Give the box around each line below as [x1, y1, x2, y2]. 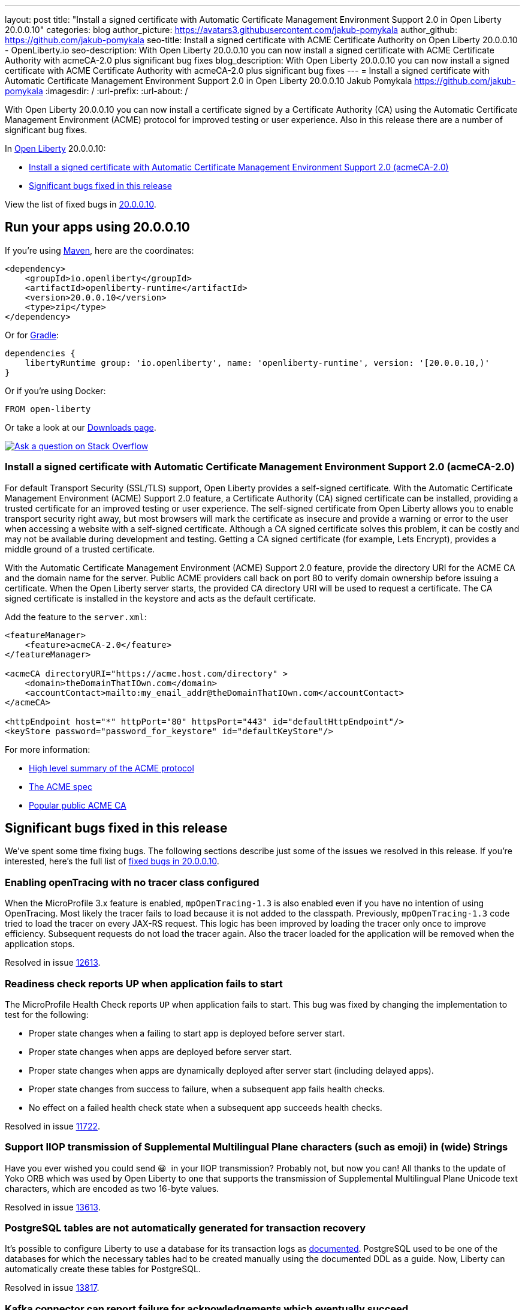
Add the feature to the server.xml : [5, 611, 147, 622]
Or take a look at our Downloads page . [5, 422, 156, 432]
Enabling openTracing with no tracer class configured [5, 876, 260, 888]
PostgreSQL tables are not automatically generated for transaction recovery [5, 1222, 366, 1234]
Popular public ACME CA [29, 800, 126, 810]
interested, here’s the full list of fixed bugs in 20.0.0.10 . [5, 856, 219, 867]
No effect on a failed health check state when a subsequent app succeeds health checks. [29, 1102, 382, 1113]
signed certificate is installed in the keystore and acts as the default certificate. [5, 593, 316, 603]
